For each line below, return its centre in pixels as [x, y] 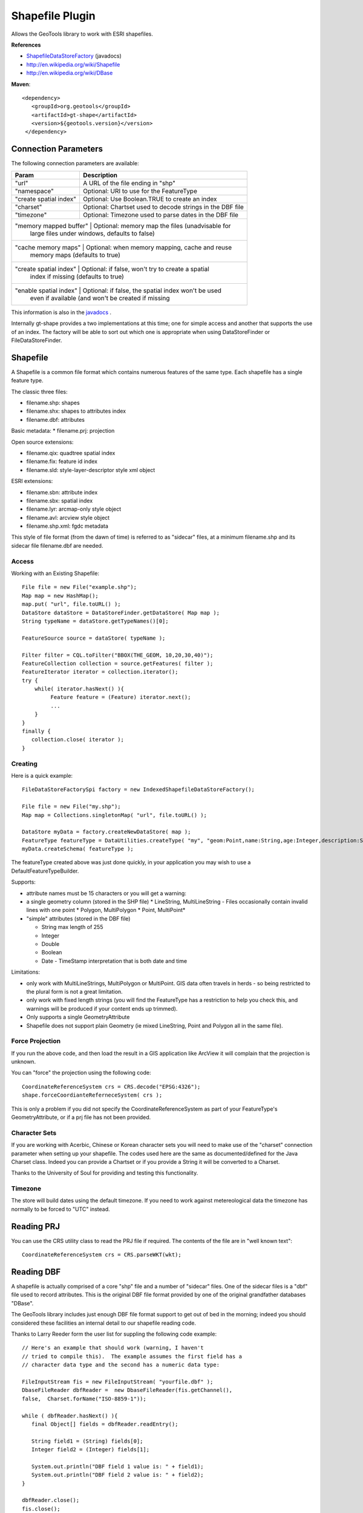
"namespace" [34, 191]
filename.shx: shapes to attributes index [76, 411]
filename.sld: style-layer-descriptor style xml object [91, 470]
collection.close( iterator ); [77, 740]
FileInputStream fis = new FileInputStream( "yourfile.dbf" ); [118, 1382]
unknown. [24, 1062]
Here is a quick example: [42, 775]
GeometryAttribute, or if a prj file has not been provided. [81, 1117]
